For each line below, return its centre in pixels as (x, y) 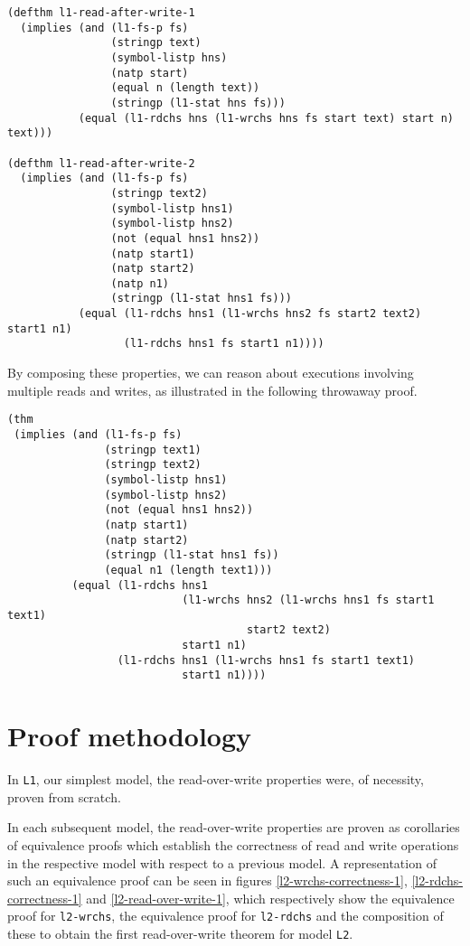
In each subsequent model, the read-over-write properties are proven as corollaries (234, 827)
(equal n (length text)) (185, 88)
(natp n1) (140, 283)
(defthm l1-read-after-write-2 (101, 163)
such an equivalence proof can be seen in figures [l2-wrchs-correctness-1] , (207, 880)
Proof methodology (130, 736)
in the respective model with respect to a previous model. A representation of (222, 862)
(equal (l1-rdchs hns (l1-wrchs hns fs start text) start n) (266, 118)
